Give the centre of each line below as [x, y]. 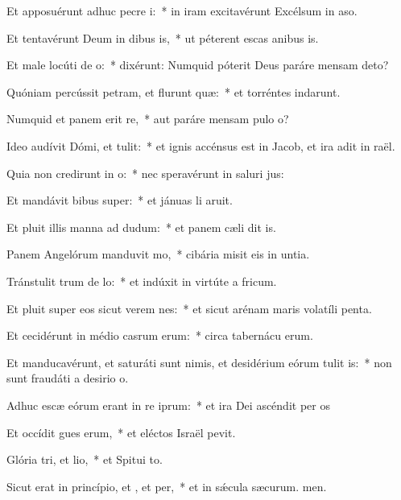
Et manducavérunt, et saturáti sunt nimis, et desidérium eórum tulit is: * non [199, 362]
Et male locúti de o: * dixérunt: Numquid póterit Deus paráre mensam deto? [198, 65]
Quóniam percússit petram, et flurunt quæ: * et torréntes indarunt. [174, 91]
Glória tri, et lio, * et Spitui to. [85, 459]
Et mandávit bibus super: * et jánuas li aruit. [120, 200]
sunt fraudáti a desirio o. [68, 378]
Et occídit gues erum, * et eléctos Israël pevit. [121, 432]
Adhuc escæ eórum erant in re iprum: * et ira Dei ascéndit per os [168, 405]
